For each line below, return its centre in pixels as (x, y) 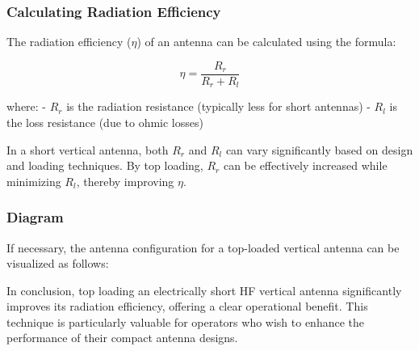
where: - (27, 106)
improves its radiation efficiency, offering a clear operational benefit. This (187, 306)
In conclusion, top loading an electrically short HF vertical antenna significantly (204, 290)
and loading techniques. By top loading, (105, 165)
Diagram (35, 217)
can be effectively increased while (305, 165)
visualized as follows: (58, 263)
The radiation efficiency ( (69, 42)
